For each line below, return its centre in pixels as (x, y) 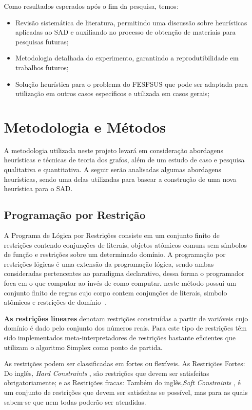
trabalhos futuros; (42, 67)
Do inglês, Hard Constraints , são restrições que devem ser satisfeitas (107, 373)
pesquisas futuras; (42, 41)
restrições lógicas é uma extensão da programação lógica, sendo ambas (109, 264)
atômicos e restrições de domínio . (55, 302)
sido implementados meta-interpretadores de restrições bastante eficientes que (120, 337)
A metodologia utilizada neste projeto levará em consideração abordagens (114, 150)
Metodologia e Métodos (85, 127)
